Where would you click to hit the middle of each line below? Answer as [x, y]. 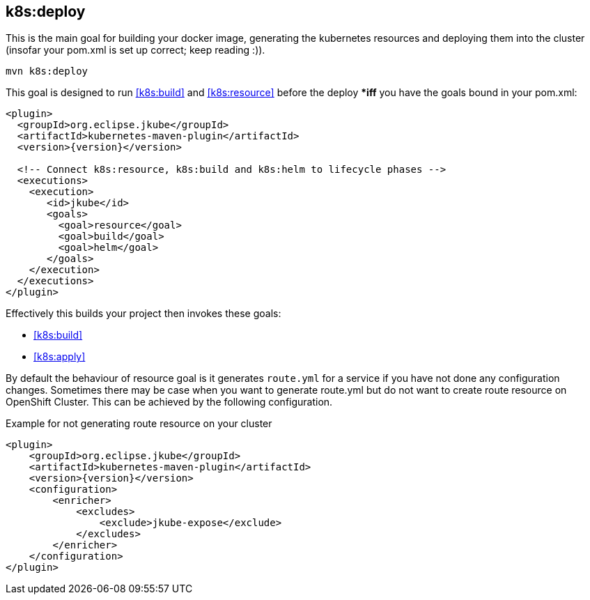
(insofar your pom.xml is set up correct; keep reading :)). [135, 50]
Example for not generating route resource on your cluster [139, 424]
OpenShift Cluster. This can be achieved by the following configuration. [169, 402]
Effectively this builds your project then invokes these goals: [143, 314]
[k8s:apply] [60, 357]
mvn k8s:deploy [47, 71]
